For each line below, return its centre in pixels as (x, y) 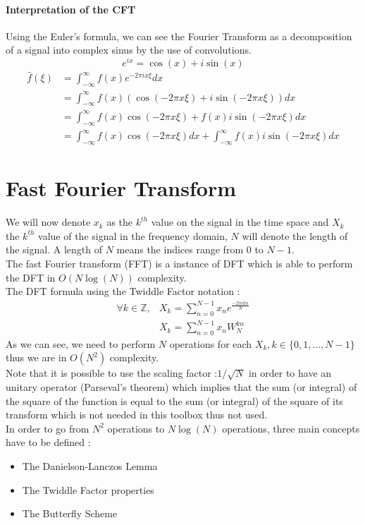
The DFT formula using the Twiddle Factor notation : (123, 291)
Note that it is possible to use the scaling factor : (112, 373)
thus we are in (36, 357)
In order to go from (48, 428)
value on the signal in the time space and (240, 222)
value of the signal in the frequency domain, (133, 235)
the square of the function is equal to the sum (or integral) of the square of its (174, 400)
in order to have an (290, 373)
